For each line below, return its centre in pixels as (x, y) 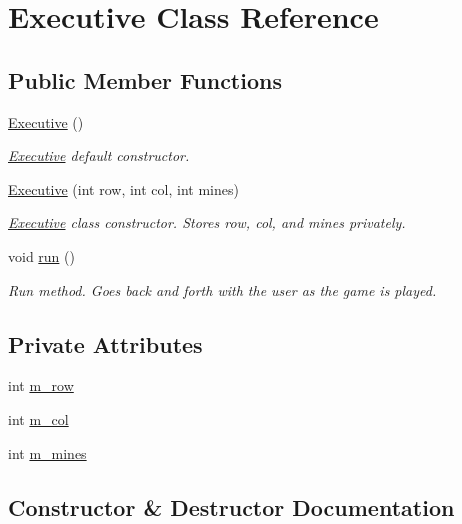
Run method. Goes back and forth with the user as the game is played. (222, 289)
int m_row (41, 385)
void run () (41, 255)
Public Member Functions (145, 79)
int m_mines (47, 452)
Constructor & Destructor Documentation (231, 506)
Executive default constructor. (99, 155)
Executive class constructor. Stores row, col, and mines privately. (207, 222)
